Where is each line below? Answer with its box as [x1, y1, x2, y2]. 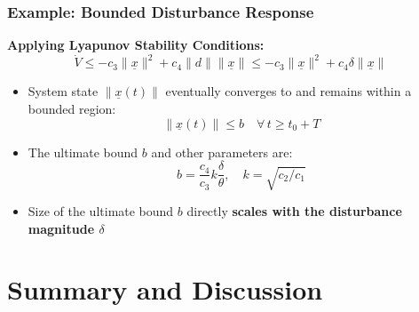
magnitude [28, 219, 95, 237]
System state [28, 82, 99, 100]
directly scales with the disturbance [186, 201, 402, 220]
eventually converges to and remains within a [165, 82, 412, 100]
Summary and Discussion [7, 271, 323, 308]
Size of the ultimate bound [28, 201, 174, 220]
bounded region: [28, 99, 116, 117]
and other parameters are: [151, 142, 293, 161]
